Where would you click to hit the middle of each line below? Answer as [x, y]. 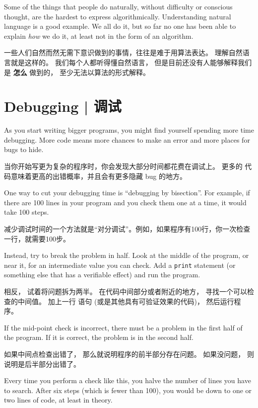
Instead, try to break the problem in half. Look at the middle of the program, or [127, 255]
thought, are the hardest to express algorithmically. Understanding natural [118, 16]
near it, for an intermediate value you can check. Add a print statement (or [120, 265]
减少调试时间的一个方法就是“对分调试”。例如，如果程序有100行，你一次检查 [127, 229]
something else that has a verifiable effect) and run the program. [102, 275]
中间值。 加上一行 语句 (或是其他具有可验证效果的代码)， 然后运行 [126, 301]
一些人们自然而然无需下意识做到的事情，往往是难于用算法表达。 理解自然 [123, 52]
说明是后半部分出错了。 [42, 364]
